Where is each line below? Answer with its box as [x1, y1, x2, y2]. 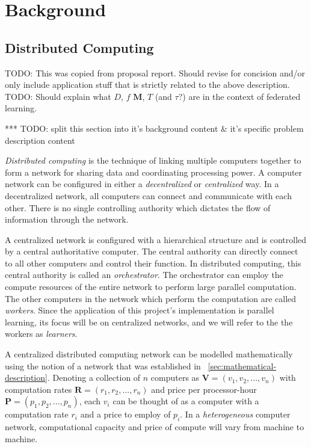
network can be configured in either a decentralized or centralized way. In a [5, 177, 279, 190]
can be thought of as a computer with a [112, 395, 259, 407]
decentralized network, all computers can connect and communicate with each [5, 189, 292, 202]
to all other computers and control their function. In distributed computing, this [5, 256, 301, 269]
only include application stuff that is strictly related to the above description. [5, 78, 290, 91]
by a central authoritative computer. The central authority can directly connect [5, 245, 298, 257]
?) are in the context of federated [178, 90, 301, 102]
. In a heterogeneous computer [180, 408, 291, 421]
